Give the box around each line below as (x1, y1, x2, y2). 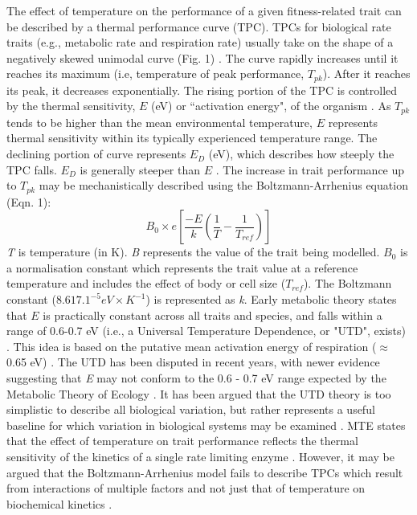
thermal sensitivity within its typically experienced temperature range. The (6, 129, 378, 146)
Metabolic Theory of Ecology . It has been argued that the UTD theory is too (6, 385, 391, 402)
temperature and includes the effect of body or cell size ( (6, 275, 286, 292)
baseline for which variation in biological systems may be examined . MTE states (6, 416, 406, 433)
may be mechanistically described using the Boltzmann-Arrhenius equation (39, 177, 408, 194)
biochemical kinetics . (6, 495, 112, 512)
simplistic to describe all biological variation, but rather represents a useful (6, 401, 375, 418)
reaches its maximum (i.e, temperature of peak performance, (6, 65, 305, 82)
